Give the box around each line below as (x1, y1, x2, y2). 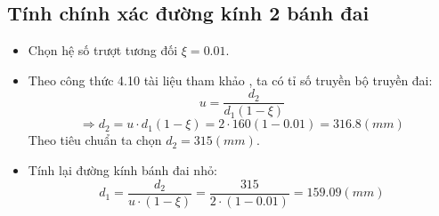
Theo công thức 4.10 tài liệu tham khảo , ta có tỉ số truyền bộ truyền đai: (28, 70, 433, 89)
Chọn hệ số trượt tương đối (28, 41, 178, 60)
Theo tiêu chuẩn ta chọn (28, 131, 162, 149)
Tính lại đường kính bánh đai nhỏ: (28, 161, 217, 180)
